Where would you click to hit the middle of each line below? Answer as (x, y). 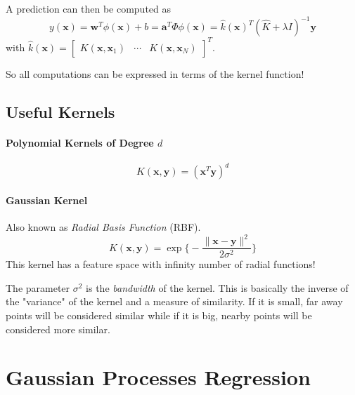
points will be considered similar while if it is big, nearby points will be (159, 315)
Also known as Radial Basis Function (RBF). (103, 227)
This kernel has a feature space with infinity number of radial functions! (161, 264)
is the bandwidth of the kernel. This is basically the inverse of (217, 287)
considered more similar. (58, 329)
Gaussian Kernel (47, 200)
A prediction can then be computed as (89, 8)
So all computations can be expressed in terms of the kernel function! (155, 73)
